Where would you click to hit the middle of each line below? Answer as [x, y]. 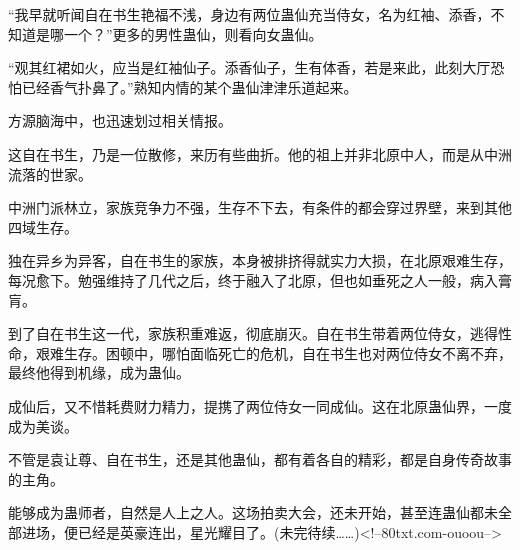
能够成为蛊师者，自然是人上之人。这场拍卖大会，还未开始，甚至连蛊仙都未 [253, 512]
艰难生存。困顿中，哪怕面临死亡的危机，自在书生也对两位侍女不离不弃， [273, 352]
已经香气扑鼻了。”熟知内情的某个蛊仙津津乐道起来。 [189, 86]
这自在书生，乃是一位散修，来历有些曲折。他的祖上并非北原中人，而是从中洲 [260, 153]
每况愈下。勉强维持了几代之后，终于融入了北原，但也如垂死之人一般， [239, 279]
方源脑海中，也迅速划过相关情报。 [120, 120]
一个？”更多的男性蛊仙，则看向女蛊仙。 [193, 33]
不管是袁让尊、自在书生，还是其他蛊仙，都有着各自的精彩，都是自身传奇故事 [260, 459]
